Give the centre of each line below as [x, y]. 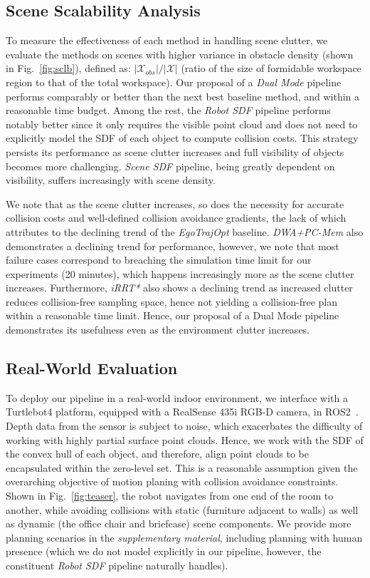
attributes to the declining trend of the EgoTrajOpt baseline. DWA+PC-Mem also [185, 231]
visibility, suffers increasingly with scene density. [111, 180]
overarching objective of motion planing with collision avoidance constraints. [172, 481]
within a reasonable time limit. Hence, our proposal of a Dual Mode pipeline [173, 315]
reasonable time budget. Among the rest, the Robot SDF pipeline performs [168, 110]
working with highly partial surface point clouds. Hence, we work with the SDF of [185, 439]
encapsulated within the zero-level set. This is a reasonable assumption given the [182, 467]
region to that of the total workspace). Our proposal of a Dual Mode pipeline [174, 82]
